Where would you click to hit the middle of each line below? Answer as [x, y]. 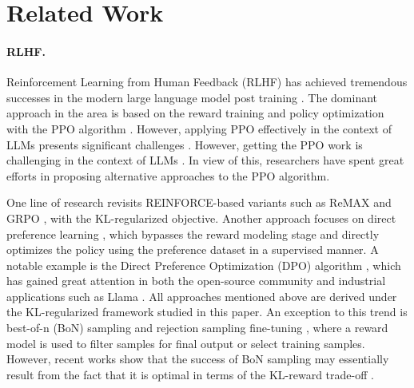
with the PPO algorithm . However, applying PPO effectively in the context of [199, 128]
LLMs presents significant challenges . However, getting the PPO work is [185, 144]
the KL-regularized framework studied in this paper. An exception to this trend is [207, 312]
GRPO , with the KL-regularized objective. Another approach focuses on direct [201, 218]
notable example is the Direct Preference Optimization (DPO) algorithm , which [204, 265]
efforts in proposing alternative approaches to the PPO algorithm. [168, 175]
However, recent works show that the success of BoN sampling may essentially [198, 359]
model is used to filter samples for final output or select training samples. [186, 343]
